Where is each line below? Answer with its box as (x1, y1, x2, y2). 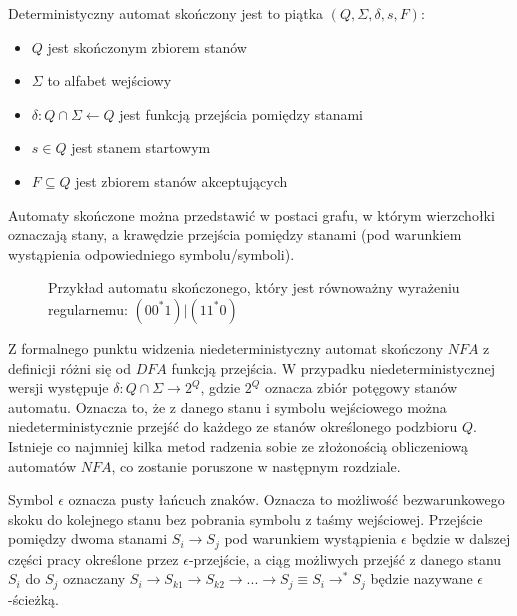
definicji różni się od (8, 357, 132, 378)
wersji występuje (8, 377, 109, 398)
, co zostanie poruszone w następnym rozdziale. (111, 455, 401, 476)
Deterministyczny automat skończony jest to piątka (8, 3, 324, 23)
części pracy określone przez (8, 548, 179, 569)
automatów (8, 455, 77, 476)
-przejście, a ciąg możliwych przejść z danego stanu (188, 548, 502, 569)
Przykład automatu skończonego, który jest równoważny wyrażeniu (48, 277, 460, 298)
